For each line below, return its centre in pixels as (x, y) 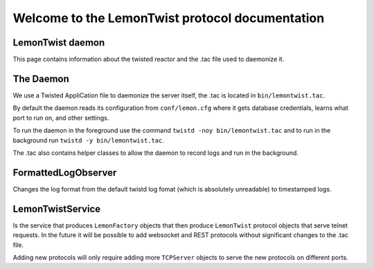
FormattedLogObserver (65, 173)
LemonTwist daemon (59, 43)
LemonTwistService (57, 208)
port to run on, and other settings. (61, 118)
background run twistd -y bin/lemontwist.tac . (88, 140)
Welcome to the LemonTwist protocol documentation (169, 18)
